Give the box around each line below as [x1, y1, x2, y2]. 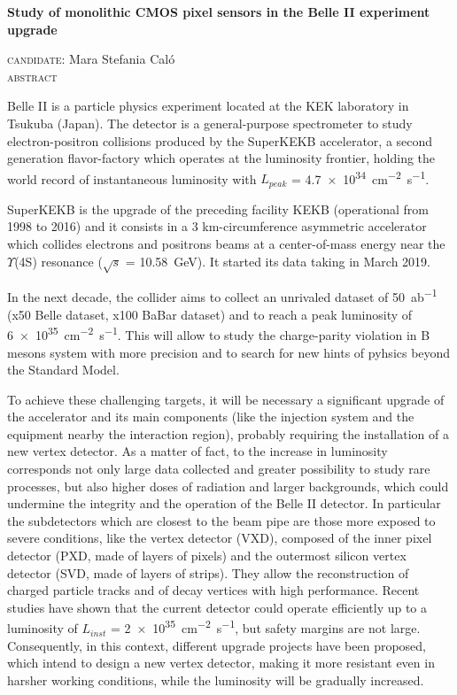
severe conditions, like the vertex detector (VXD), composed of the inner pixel [7, 529, 432, 547]
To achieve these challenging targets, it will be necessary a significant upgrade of [7, 390, 445, 408]
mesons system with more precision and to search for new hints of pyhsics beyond [7, 343, 451, 361]
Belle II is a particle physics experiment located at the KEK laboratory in [7, 97, 409, 115]
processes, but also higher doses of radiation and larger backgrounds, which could [7, 476, 449, 495]
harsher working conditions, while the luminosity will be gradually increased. [7, 670, 424, 689]
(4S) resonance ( [14, 251, 103, 270]
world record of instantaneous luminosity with [7, 169, 257, 188]
